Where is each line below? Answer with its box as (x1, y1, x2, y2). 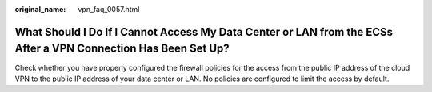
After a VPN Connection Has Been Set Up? (14, 42, 230, 56)
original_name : (14, 5, 66, 13)
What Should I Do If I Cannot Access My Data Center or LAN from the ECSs (14, 25, 394, 39)
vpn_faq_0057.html (78, 5, 140, 13)
